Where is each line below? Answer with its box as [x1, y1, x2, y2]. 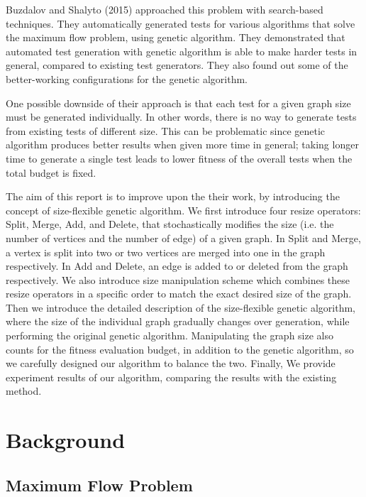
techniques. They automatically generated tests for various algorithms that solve [6, 16, 355, 31]
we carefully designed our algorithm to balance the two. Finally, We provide [6, 356, 335, 371]
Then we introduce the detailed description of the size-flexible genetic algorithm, [6, 300, 355, 315]
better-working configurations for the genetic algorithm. [6, 71, 248, 86]
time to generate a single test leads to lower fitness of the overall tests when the [6, 151, 353, 165]
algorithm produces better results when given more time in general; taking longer [6, 137, 359, 152]
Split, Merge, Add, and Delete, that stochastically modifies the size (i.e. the [6, 217, 334, 231]
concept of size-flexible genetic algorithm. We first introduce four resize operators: [6, 202, 361, 217]
